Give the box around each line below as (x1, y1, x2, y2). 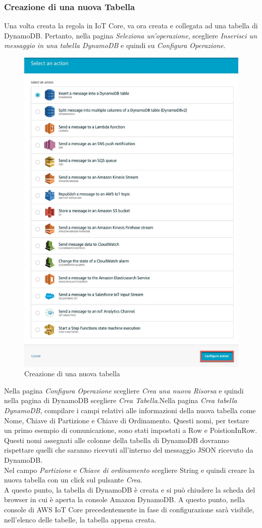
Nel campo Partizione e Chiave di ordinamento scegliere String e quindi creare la (4, 464, 255, 475)
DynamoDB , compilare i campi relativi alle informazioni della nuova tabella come (4, 405, 256, 416)
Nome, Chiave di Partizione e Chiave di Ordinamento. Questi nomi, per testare (4, 415, 249, 425)
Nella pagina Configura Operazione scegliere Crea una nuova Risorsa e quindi (4, 385, 244, 395)
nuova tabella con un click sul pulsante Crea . (4, 474, 142, 485)
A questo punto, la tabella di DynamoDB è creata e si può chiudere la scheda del (4, 484, 255, 495)
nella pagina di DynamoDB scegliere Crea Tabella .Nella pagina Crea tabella (4, 395, 237, 406)
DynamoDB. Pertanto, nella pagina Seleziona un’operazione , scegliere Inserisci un (4, 30, 257, 40)
